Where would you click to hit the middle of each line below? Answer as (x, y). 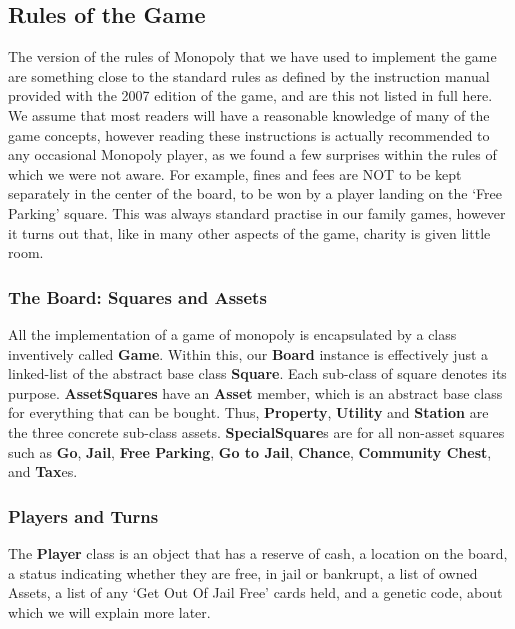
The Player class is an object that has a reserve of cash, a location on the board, (258, 552)
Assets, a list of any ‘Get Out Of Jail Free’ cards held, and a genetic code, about (255, 592)
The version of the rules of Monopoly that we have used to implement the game (252, 56)
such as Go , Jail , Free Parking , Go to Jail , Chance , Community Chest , (250, 451)
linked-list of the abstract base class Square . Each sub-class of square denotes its (257, 373)
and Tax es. (43, 471)
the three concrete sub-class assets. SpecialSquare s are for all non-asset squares (256, 431)
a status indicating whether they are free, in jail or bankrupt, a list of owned (243, 572)
